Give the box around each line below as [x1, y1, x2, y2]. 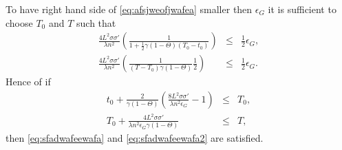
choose [6, 15, 33, 30]
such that [76, 15, 116, 30]
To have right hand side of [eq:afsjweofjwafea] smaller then [6, 2, 253, 16]
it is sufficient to [268, 2, 336, 16]
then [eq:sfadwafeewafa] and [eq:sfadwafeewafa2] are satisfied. [6, 131, 264, 145]
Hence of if [6, 74, 51, 89]
